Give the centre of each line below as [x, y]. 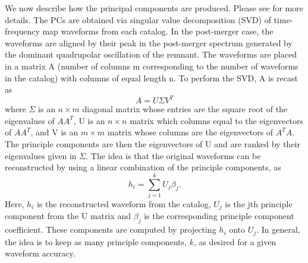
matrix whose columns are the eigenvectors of [190, 132]
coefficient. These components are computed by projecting [111, 229]
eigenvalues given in [41, 155]
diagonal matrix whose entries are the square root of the [185, 109]
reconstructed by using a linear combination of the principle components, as [143, 167]
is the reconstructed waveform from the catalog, [124, 203]
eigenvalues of [30, 120]
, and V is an [54, 132]
